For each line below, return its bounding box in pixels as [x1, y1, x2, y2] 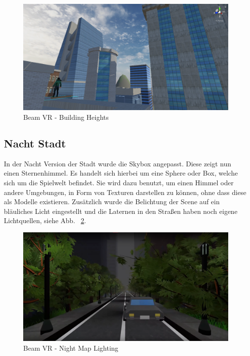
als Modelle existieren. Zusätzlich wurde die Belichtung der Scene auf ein [4, 196, 220, 207]
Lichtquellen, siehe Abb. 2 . [4, 215, 86, 226]
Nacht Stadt [4, 136, 66, 151]
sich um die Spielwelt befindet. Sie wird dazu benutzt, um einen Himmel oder [4, 178, 234, 188]
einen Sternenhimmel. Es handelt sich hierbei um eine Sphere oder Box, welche [4, 168, 238, 178]
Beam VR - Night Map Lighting [23, 343, 118, 353]
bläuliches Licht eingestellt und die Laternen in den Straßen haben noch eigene [4, 206, 237, 216]
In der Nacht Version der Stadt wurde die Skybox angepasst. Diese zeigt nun [4, 158, 232, 168]
